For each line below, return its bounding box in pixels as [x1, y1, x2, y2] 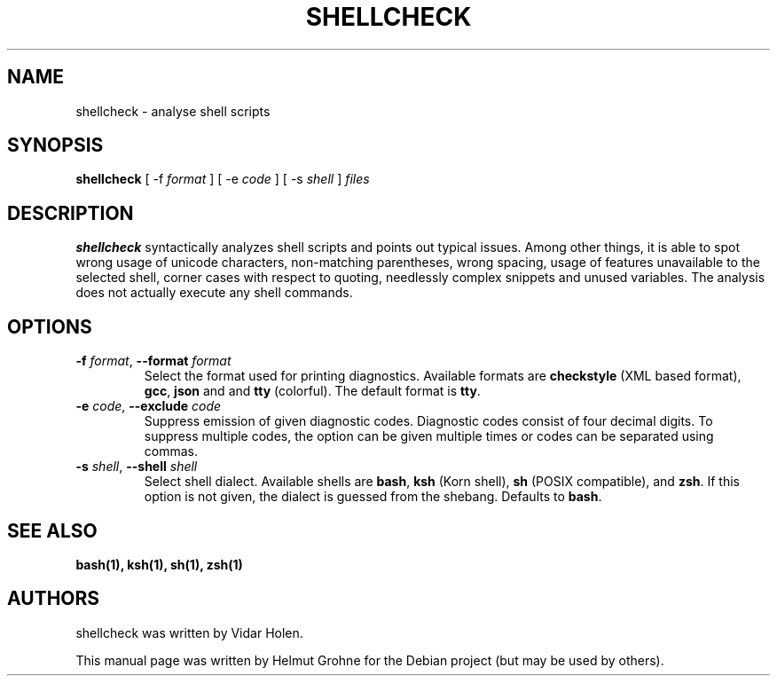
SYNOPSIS [7, 134, 104, 157]
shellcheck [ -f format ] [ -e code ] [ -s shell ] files [75, 171, 370, 187]
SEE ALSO [7, 519, 98, 542]
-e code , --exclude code [75, 398, 222, 414]
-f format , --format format [75, 353, 232, 369]
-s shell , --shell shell [75, 459, 198, 475]
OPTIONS [7, 315, 92, 338]
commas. [144, 444, 199, 459]
